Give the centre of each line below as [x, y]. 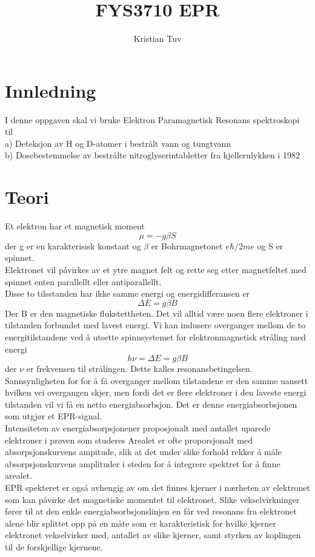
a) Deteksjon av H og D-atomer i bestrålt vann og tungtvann [118, 143]
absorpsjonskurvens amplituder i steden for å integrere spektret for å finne [143, 463]
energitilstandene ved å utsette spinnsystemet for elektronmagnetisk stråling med [155, 336]
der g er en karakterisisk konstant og [73, 245]
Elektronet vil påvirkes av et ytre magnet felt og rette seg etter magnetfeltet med [156, 269]
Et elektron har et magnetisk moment [75, 226]
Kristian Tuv [157, 39]
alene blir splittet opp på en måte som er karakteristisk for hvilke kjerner [141, 523]
